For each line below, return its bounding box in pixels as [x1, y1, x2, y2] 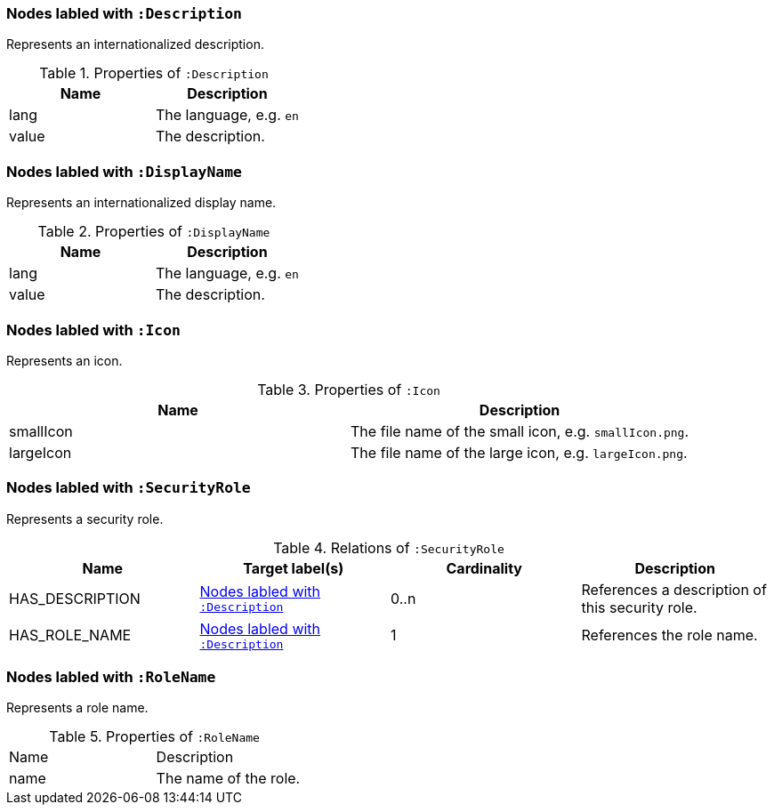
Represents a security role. [6, 511, 164, 527]
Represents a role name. [6, 700, 149, 716]
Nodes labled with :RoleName [6, 668, 216, 686]
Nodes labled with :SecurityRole [6, 478, 251, 497]
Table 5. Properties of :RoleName [49, 728, 260, 746]
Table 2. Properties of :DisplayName [37, 222, 270, 241]
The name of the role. [156, 769, 301, 788]
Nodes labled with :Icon [6, 320, 181, 339]
